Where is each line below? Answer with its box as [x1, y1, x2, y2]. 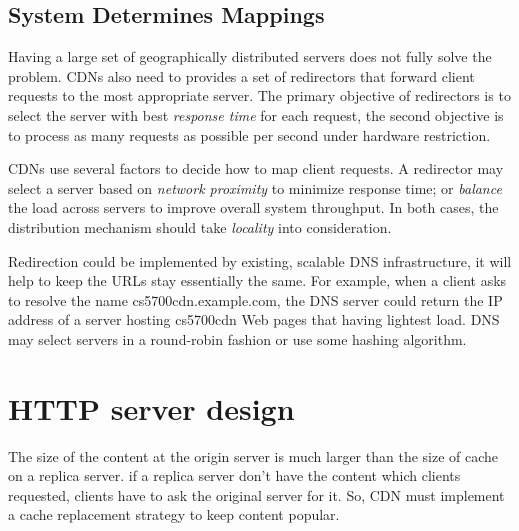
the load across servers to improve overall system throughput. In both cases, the [8, 197, 499, 218]
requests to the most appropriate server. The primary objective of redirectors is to [8, 85, 511, 106]
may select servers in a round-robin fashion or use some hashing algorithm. [8, 328, 467, 349]
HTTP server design [8, 387, 295, 428]
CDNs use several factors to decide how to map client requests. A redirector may [8, 158, 504, 179]
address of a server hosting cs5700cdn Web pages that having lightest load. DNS [8, 309, 500, 330]
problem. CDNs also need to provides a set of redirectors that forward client [8, 65, 475, 86]
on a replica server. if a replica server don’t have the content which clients [8, 465, 461, 486]
